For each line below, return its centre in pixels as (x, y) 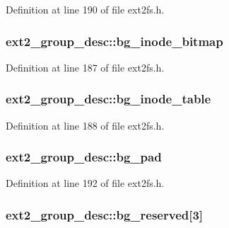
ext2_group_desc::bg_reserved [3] (105, 214)
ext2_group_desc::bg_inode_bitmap (114, 41)
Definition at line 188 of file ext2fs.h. (85, 125)
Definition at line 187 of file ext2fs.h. (85, 67)
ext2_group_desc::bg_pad (84, 157)
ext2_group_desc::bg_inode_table (108, 99)
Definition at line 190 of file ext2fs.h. (85, 9)
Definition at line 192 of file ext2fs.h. (85, 183)
